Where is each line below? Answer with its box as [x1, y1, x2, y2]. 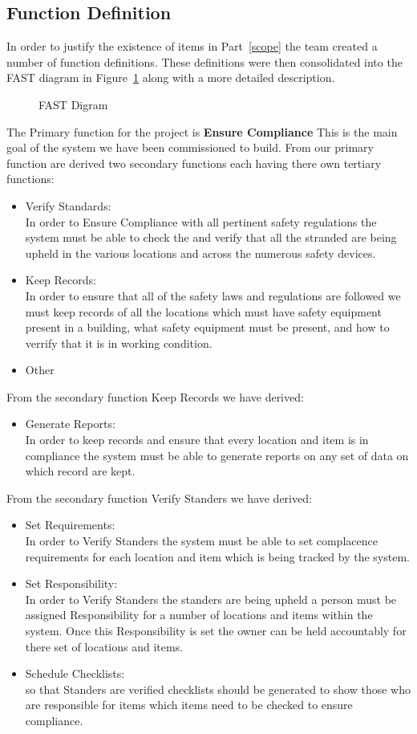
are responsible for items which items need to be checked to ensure [25, 696, 353, 713]
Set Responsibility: [25, 575, 118, 592]
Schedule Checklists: [25, 665, 125, 682]
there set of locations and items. [25, 638, 184, 654]
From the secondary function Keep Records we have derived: [6, 388, 304, 405]
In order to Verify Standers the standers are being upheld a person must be [25, 590, 397, 607]
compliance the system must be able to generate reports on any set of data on [25, 447, 409, 463]
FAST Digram [38, 96, 108, 112]
